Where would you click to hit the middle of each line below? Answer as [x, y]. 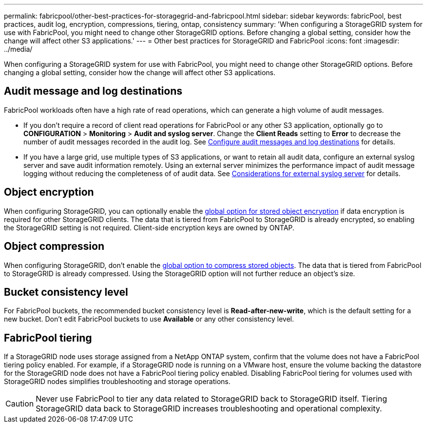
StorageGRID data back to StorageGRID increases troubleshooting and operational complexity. [209, 409]
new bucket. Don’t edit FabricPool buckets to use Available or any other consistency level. [149, 319]
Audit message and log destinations [93, 91]
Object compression [54, 246]
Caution [20, 404]
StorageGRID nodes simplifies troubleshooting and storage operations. [117, 382]
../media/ [18, 49]
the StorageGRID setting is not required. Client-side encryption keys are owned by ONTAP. [149, 227]
